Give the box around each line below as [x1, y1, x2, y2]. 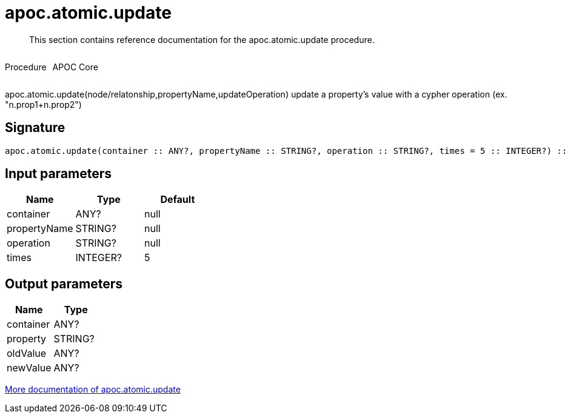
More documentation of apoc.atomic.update [5, 384, 181, 395]
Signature [5, 120, 65, 136]
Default [160, 193, 195, 206]
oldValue [7, 347, 47, 360]
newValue [7, 362, 52, 374]
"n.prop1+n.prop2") [5, 99, 82, 110]
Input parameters [5, 166, 112, 182]
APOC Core [52, 61, 98, 72]
